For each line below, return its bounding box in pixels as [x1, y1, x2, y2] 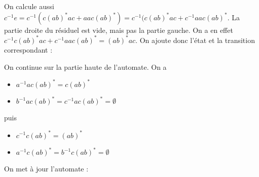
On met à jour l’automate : [4, 163, 89, 174]
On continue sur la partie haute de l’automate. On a [4, 61, 167, 72]
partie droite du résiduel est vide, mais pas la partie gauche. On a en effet [4, 24, 233, 35]
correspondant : [4, 45, 53, 55]
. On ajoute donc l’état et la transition [135, 34, 255, 45]
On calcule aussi [4, 1, 54, 11]
